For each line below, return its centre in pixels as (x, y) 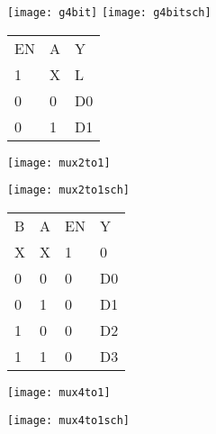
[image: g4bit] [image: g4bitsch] (109, 13)
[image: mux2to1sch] (69, 190)
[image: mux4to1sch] (69, 420)
